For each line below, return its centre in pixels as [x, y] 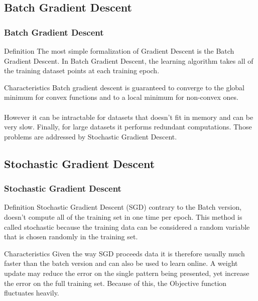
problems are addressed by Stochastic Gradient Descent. [91, 136]
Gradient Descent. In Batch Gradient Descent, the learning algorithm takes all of [129, 60]
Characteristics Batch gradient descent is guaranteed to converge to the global [124, 87]
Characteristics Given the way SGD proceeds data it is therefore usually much [124, 253]
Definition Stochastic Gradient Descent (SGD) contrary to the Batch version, [123, 207]
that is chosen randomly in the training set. [71, 237]
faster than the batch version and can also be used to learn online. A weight [121, 263]
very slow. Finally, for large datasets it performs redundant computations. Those [128, 127]
